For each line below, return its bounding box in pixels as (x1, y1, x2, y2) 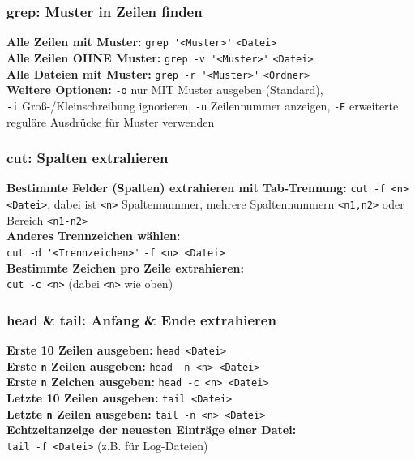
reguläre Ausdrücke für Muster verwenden (6, 113, 215, 130)
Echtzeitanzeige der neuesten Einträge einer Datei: (6, 421, 297, 438)
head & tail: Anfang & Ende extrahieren (6, 309, 276, 329)
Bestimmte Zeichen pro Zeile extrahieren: (6, 259, 245, 276)
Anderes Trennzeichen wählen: (6, 227, 181, 244)
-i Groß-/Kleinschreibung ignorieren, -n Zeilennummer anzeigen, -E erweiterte (6, 97, 399, 114)
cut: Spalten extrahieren (6, 148, 169, 168)
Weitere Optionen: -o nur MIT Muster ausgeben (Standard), (6, 81, 323, 98)
